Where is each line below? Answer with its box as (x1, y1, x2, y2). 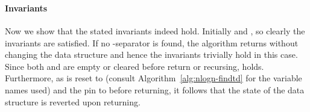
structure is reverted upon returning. (5, 95, 141, 108)
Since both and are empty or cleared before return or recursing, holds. (5, 60, 264, 72)
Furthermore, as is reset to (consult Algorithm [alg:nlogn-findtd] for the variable (5, 72, 302, 84)
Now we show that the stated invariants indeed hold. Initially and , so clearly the (5, 25, 305, 37)
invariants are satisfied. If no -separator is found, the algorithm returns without (5, 36, 299, 49)
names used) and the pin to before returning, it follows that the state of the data (5, 84, 305, 96)
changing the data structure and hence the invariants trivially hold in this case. (5, 48, 298, 61)
